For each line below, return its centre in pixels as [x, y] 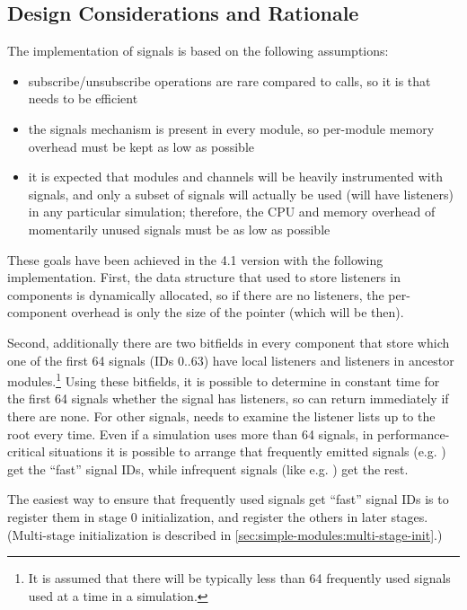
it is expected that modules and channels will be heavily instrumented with [235, 177]
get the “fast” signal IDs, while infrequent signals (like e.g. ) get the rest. [208, 469]
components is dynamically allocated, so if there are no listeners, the [196, 294]
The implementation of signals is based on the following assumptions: [198, 51]
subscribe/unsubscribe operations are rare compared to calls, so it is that [229, 80]
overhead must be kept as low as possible [141, 146]
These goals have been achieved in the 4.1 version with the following [195, 259]
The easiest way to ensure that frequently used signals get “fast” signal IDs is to [228, 499]
